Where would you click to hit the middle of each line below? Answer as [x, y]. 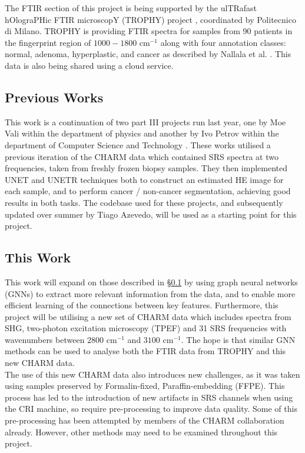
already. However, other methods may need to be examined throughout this [141, 432]
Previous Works [54, 97]
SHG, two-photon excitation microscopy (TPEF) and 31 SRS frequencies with [146, 328]
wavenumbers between [45, 339]
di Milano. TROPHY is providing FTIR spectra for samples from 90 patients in [149, 31]
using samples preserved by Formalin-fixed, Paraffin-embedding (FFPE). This [145, 386]
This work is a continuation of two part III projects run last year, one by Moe [145, 121]
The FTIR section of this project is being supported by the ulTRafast [131, 8]
